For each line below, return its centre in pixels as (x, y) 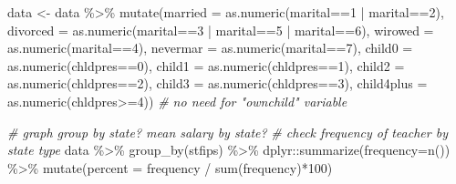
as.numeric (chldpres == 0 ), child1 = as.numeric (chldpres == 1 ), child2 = (206, 65)
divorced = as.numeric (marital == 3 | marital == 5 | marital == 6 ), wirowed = (221, 30)
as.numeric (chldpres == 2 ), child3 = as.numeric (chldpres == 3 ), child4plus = (218, 83)
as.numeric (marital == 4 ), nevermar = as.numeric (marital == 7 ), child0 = (210, 48)
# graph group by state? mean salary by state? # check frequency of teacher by (228, 132)
